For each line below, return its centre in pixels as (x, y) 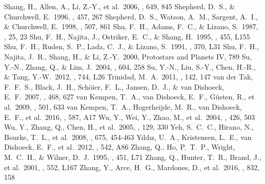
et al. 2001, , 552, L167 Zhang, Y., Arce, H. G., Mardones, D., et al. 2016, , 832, (132, 167)
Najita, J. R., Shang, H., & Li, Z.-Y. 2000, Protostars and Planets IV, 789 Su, (128, 56)
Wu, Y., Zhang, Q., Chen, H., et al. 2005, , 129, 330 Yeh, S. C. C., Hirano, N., (129, 127)
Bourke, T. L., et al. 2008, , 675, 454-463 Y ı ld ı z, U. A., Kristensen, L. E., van (128, 137)
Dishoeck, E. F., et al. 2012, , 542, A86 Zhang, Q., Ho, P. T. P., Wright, (120, 147)
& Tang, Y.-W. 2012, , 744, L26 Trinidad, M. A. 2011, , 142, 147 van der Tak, (129, 77)
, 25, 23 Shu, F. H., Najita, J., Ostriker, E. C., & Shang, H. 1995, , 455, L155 (127, 36)
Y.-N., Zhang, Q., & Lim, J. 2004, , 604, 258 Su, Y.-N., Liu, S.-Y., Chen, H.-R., (130, 66)
